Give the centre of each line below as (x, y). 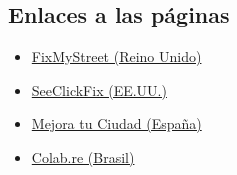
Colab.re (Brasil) (83, 156)
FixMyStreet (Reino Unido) (116, 56)
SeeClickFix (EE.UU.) (99, 89)
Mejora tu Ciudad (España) (116, 123)
